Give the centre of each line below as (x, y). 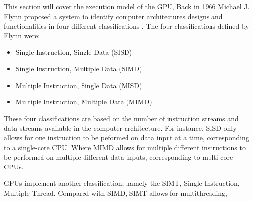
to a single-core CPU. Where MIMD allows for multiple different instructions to (125, 147)
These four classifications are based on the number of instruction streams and (121, 118)
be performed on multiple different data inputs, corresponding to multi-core (119, 157)
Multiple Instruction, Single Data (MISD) (79, 85)
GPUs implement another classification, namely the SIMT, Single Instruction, (122, 183)
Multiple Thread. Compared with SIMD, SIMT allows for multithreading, (116, 192)
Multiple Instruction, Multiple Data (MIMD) (84, 102)
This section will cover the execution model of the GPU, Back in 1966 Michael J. (127, 6)
